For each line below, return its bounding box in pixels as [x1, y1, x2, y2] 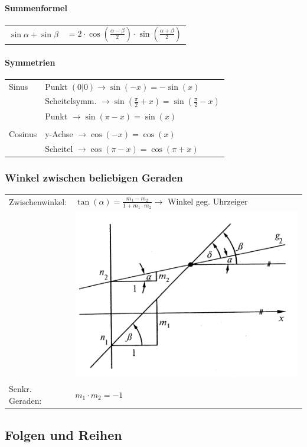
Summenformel [5, 1, 67, 14]
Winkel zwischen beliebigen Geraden [5, 170, 183, 184]
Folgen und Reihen [5, 426, 122, 444]
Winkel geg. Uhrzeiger [168, 195, 248, 207]
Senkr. [9, 383, 32, 395]
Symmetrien [5, 56, 55, 68]
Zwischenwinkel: [9, 196, 67, 208]
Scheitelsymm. [45, 95, 97, 107]
